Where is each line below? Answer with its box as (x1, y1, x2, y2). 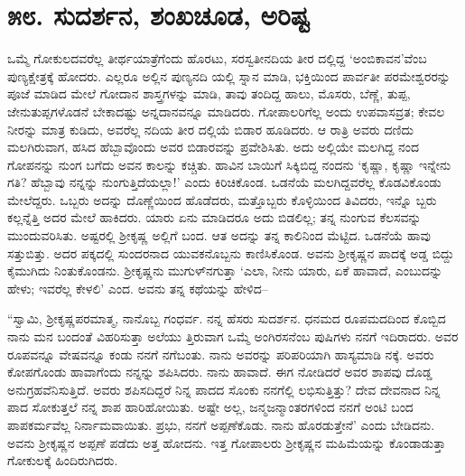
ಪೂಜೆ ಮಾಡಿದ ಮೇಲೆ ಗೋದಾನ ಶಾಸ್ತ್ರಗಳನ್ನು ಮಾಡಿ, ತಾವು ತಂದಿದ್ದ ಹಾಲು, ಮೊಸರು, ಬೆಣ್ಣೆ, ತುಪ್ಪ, (7, 84, 411, 103)
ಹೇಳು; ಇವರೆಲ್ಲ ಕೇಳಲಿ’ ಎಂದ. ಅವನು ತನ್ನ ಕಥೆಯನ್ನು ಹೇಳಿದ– (7, 278, 268, 297)
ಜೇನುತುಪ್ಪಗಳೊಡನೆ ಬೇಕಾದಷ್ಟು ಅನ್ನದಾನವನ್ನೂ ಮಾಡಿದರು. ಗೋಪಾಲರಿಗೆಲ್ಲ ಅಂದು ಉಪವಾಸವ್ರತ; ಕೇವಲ (7, 101, 445, 120)
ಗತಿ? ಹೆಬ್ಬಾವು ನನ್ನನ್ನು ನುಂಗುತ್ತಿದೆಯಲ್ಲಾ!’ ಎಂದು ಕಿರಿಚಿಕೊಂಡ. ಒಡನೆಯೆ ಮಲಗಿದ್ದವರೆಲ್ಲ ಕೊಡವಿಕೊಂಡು (7, 173, 442, 191)
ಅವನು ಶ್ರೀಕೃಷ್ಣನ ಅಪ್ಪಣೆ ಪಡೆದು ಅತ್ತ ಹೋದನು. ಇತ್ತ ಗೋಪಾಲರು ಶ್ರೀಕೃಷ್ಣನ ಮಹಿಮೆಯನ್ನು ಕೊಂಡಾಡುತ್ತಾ (7, 433, 446, 452)
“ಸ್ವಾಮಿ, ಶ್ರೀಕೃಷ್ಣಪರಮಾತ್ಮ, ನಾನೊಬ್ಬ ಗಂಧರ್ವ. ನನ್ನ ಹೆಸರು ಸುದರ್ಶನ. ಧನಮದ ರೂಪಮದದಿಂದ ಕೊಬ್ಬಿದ (7, 309, 446, 328)
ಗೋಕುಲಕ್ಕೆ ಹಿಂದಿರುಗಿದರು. (7, 451, 118, 470)
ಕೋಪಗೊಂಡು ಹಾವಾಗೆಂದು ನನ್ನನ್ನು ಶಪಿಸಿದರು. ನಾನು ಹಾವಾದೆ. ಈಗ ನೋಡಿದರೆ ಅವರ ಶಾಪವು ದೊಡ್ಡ (7, 362, 432, 381)
